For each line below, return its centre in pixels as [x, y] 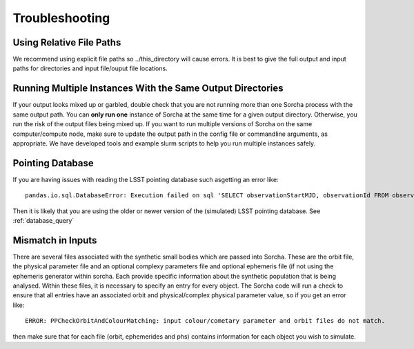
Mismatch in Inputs [55, 240]
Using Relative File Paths [67, 42]
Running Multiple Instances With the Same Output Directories [148, 89]
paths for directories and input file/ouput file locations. [90, 68]
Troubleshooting [61, 18]
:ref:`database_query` [43, 220]
